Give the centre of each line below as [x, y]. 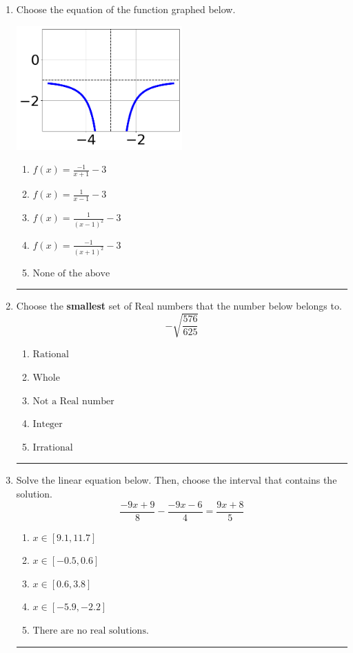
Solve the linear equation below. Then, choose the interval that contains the [176, 480]
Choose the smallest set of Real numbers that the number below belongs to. [179, 306]
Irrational [53, 447]
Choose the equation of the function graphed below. [126, 9]
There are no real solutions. [91, 631]
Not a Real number [73, 401]
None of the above [71, 273]
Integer [48, 425]
